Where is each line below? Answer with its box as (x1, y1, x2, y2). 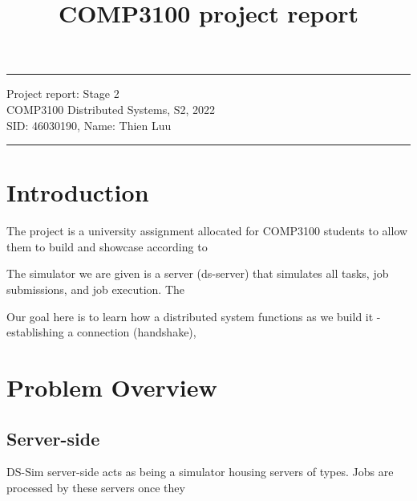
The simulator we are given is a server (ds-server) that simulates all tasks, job (6, 265, 389, 282)
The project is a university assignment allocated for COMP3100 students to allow (6, 222, 408, 239)
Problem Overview (6, 371, 217, 404)
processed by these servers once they (6, 479, 185, 496)
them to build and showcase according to (6, 238, 208, 255)
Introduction (6, 176, 149, 209)
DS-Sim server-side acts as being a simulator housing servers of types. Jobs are (6, 463, 394, 480)
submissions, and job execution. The (6, 281, 184, 298)
